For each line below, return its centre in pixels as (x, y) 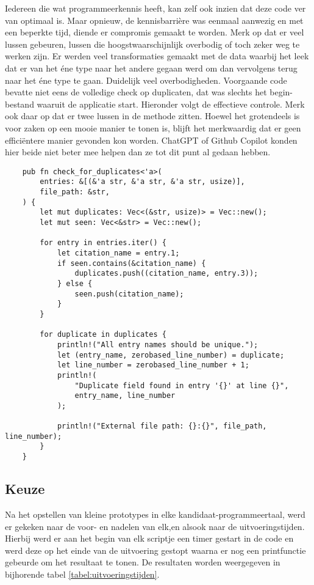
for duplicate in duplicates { (103, 335)
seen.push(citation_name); (129, 294)
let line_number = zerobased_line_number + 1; (153, 365)
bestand (20, 104)
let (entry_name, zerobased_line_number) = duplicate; (171, 355)
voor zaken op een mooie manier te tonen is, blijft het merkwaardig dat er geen (153, 127)
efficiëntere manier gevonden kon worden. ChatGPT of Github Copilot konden (151, 140)
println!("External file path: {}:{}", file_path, (162, 426)
